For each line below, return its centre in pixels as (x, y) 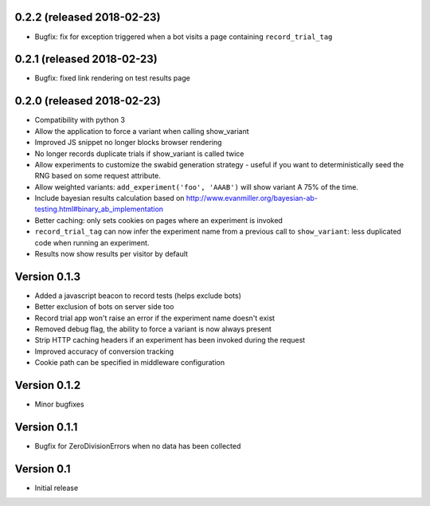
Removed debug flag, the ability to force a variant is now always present (153, 329)
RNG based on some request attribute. (98, 176)
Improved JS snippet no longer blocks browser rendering (128, 143)
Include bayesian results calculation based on (109, 198)
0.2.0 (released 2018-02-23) (88, 101)
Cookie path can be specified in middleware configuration (130, 363)
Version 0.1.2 (48, 385)
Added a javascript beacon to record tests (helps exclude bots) (138, 296)
